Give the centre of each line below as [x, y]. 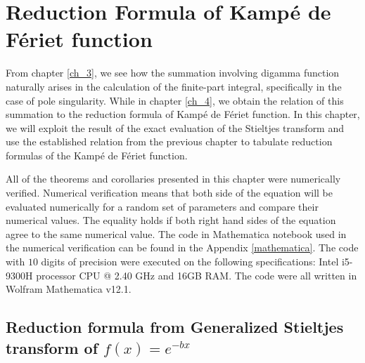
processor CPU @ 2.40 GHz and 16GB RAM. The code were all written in [197, 275]
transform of [52, 347]
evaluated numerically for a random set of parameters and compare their [162, 206]
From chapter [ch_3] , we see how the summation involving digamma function [173, 73]
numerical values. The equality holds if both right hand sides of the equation [171, 220]
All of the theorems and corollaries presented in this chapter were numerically [173, 179]
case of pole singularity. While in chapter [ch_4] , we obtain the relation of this [175, 100]
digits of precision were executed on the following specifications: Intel [190, 262]
